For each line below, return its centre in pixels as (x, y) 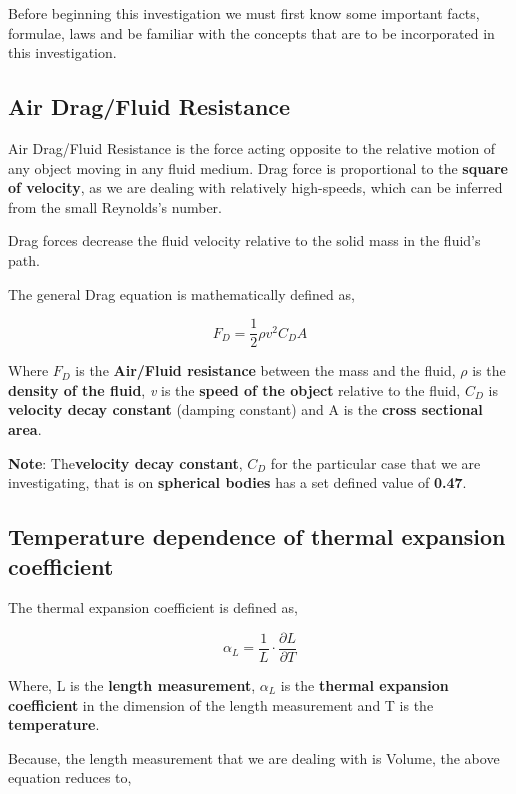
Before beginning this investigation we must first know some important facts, (244, 13)
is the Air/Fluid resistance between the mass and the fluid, (265, 370)
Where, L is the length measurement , (132, 685)
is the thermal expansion (364, 685)
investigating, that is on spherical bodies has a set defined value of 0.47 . (237, 482)
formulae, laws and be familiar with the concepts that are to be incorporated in (251, 32)
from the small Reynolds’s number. (115, 206)
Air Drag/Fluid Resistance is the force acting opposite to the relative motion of (252, 147)
